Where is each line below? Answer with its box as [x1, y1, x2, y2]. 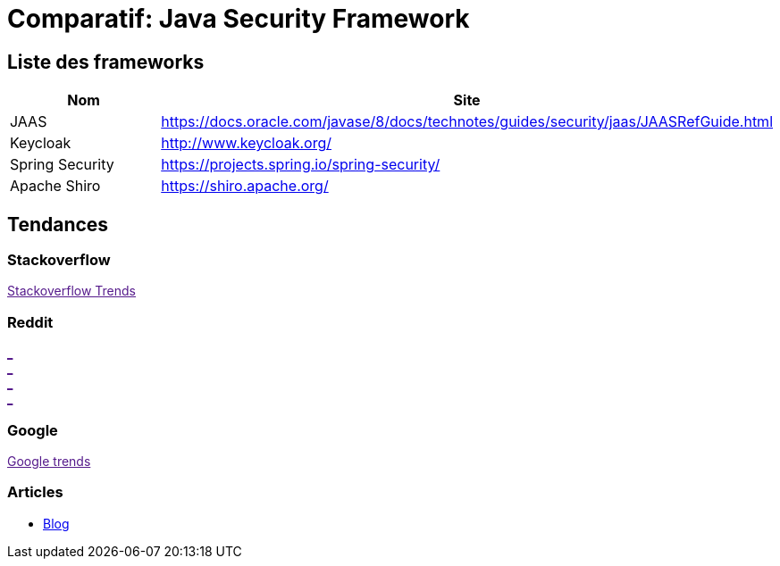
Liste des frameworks [7, 50, 205, 73]
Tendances [7, 212, 109, 236]
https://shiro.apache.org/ [161, 177, 329, 196]
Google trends [7, 453, 91, 469]
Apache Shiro [10, 177, 101, 196]
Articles [7, 483, 63, 502]
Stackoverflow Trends [7, 283, 137, 299]
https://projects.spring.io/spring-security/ [161, 155, 440, 174]
